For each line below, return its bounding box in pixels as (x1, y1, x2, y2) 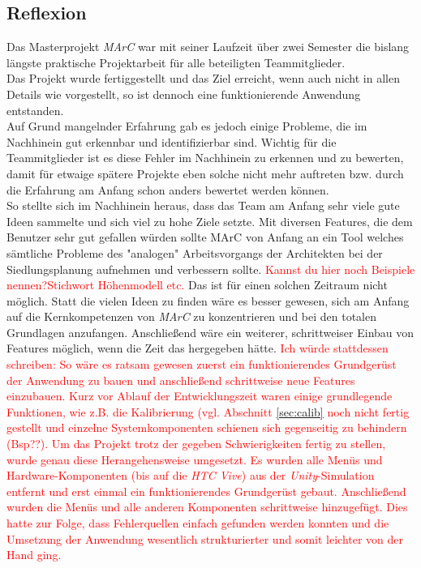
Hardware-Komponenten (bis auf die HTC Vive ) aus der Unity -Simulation (6, 467, 375, 484)
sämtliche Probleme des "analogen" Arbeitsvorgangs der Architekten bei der (6, 244, 383, 261)
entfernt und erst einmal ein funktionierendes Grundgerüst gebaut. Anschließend (6, 482, 406, 499)
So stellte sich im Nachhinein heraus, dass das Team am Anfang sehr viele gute (6, 197, 400, 214)
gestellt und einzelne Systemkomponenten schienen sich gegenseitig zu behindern (6, 419, 407, 436)
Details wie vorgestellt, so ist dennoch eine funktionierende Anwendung (6, 85, 361, 102)
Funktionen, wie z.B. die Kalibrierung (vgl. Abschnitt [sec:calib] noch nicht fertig (6, 403, 410, 420)
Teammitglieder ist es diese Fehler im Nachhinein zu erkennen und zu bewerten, (6, 149, 404, 166)
